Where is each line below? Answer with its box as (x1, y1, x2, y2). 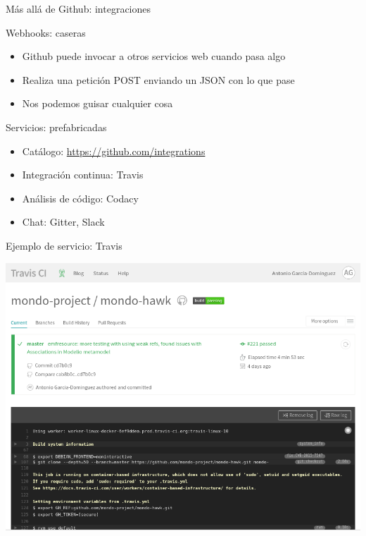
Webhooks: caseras (6, 25, 86, 39)
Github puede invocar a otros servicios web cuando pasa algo (22, 49, 286, 63)
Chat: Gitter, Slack (22, 214, 105, 229)
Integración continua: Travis (22, 167, 144, 182)
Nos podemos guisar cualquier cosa (22, 96, 173, 111)
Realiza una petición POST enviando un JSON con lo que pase (22, 72, 295, 87)
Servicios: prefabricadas (6, 119, 107, 134)
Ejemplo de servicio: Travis (6, 238, 122, 252)
